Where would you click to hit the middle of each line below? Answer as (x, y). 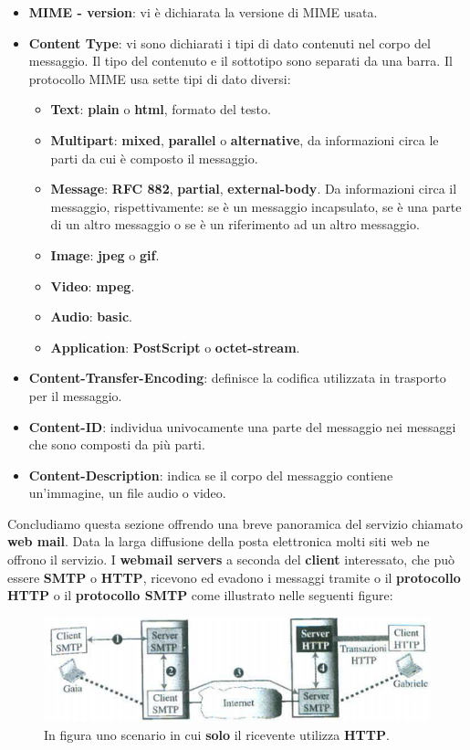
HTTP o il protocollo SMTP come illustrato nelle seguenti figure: (200, 595)
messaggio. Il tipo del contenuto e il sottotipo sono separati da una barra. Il (240, 61)
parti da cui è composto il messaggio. (154, 158)
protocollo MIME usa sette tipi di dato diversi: (160, 78)
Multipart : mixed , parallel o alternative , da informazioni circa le (245, 139)
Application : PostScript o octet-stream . (175, 347)
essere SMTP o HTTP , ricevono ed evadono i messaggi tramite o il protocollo (234, 577)
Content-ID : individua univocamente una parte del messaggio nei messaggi (242, 426)
